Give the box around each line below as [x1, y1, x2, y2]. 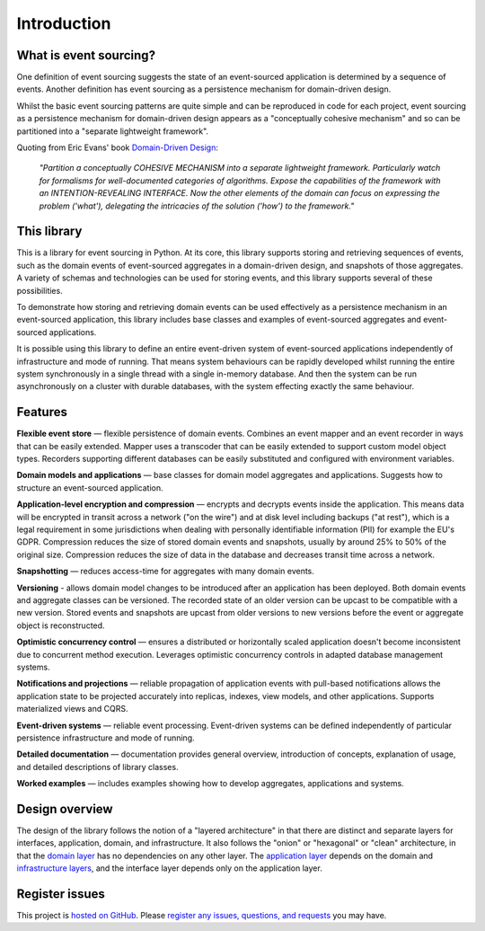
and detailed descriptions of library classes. [16, 761, 179, 772]
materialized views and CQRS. [16, 704, 128, 714]
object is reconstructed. [16, 620, 105, 631]
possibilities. [16, 285, 63, 296]
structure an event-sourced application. [16, 482, 163, 493]
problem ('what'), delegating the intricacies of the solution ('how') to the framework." [39, 200, 355, 211]
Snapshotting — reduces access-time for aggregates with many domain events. [16, 566, 314, 577]
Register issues [16, 886, 105, 901]
